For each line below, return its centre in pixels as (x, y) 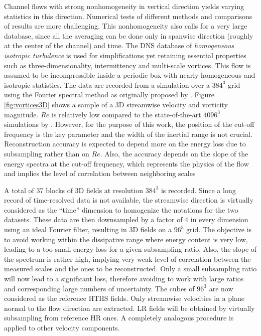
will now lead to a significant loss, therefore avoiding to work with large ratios (124, 279)
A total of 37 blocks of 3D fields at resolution (74, 190)
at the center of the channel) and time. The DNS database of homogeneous (119, 45)
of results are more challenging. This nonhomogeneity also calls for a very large (126, 26)
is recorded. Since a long (198, 190)
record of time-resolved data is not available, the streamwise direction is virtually (129, 200)
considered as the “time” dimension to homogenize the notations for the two (121, 209)
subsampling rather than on (47, 153)
